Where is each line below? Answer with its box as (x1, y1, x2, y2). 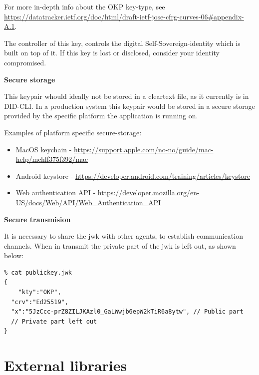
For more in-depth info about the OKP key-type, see (4, 1, 165, 11)
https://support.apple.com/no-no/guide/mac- (74, 144, 214, 154)
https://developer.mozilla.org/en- (97, 187, 200, 198)
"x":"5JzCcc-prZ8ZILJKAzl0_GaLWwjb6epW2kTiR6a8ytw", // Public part (11, 308, 244, 316)
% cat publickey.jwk (4, 269, 72, 276)
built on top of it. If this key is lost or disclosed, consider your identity (4, 47, 220, 58)
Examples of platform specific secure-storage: (4, 127, 142, 137)
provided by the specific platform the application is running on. (4, 110, 198, 121)
